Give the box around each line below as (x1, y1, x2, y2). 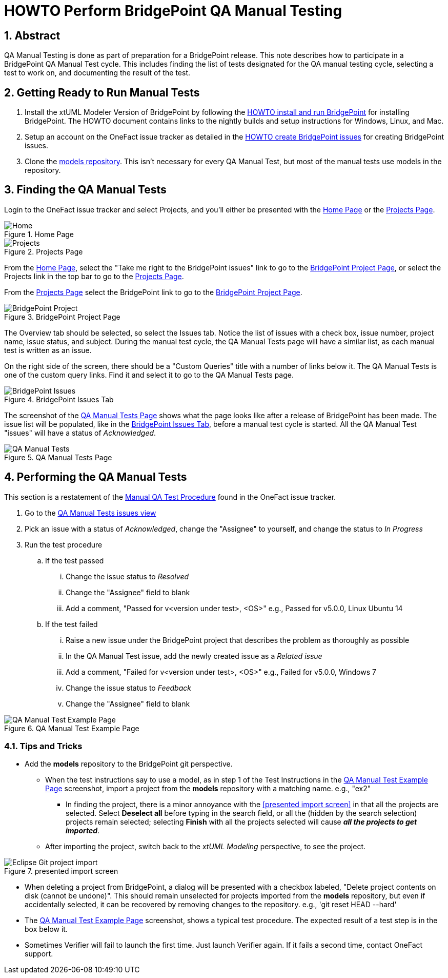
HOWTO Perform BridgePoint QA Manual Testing (4, 2, 342, 19)
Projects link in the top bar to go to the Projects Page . (4, 271, 184, 281)
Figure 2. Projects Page (4, 247, 83, 256)
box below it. (25, 925, 68, 934)
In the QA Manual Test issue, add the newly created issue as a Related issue (66, 651, 322, 660)
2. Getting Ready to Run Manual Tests (4, 86, 200, 99)
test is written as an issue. (4, 345, 92, 355)
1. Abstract (4, 29, 60, 42)
